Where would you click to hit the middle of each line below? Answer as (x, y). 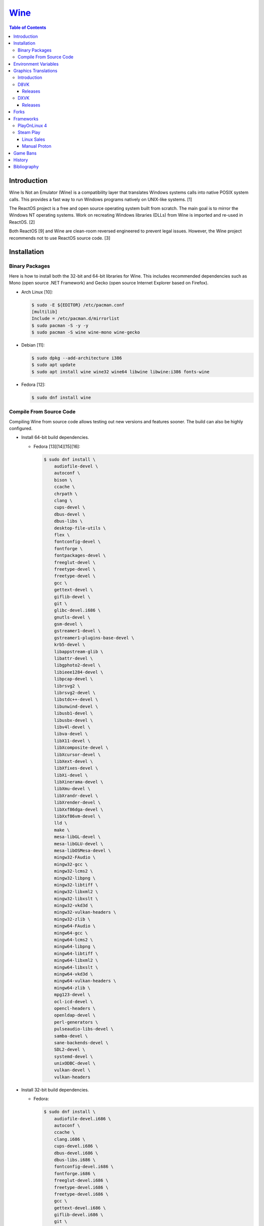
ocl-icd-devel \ (73, 1001)
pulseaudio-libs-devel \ (84, 1029)
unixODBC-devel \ (75, 1063)
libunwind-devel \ (76, 706)
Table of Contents (28, 27)
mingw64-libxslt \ (76, 967)
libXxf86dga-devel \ (79, 809)
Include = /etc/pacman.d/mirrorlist (76, 319)
